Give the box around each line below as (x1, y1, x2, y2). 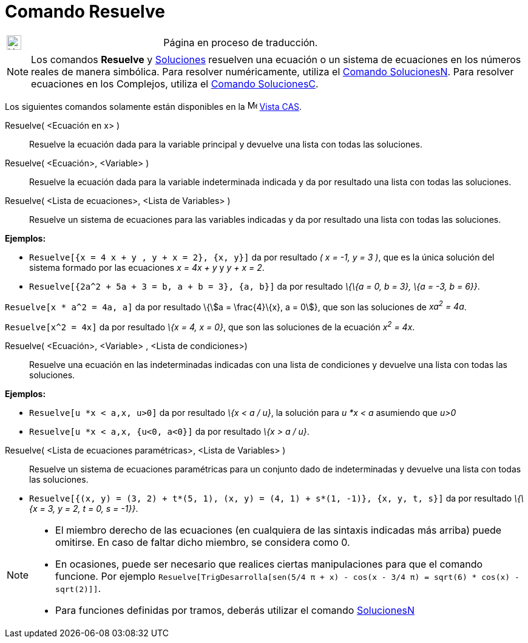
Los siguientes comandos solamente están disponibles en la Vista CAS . (5, 101, 302, 112)
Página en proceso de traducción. (163, 36, 318, 49)
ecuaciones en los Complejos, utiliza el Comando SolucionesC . (31, 77, 319, 90)
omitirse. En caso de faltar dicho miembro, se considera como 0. (55, 536, 350, 549)
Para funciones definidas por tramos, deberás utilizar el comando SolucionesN (55, 604, 415, 617)
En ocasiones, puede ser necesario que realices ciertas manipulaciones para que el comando (55, 558, 483, 571)
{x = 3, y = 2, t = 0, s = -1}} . (29, 503, 138, 514)
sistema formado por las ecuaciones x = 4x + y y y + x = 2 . (29, 262, 265, 273)
